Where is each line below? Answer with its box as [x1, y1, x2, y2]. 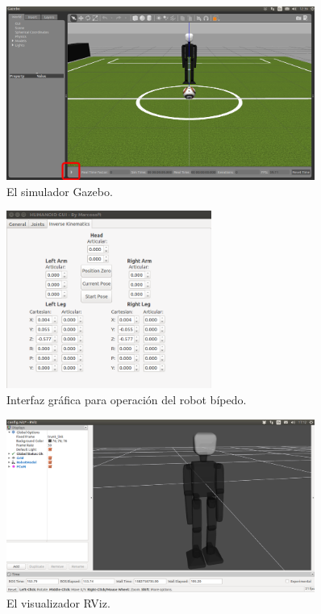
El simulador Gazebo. [6, 182, 113, 199]
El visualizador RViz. [6, 595, 110, 612]
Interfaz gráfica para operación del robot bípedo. [6, 391, 247, 407]
